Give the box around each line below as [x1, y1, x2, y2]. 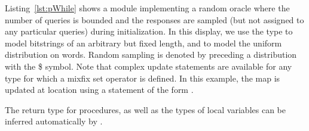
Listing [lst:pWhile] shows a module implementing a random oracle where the [5, 2, 290, 14]
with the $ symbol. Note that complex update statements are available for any [5, 60, 292, 72]
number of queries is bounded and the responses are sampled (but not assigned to [5, 13, 304, 26]
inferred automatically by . [5, 115, 103, 127]
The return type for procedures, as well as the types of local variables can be [5, 103, 286, 116]
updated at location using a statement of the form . [5, 83, 194, 96]
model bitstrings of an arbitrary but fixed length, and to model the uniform [5, 36, 282, 49]
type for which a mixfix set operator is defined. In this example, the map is [5, 71, 280, 84]
